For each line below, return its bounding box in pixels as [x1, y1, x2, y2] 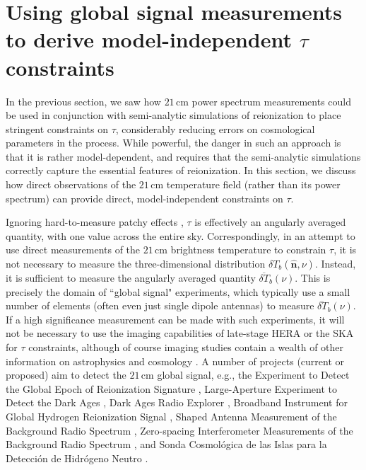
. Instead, [314, 256, 356, 271]
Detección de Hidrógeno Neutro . [6, 450, 148, 465]
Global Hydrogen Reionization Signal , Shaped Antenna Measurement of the [6, 408, 337, 423]
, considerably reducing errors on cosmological [115, 121, 315, 136]
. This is [295, 270, 331, 285]
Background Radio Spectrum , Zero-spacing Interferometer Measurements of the [6, 423, 353, 437]
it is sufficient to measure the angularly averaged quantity [6, 270, 256, 285]
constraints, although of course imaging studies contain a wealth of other [28, 340, 344, 354]
